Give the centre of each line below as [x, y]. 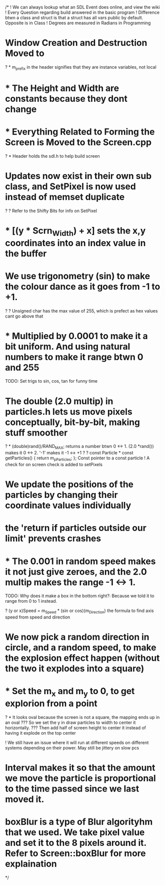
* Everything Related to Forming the [80, 132]
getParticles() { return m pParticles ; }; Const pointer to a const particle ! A [78, 458]
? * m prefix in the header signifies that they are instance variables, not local [81, 67]
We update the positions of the [69, 485]
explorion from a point [51, 704]
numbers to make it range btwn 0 [74, 357]
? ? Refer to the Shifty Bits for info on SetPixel [51, 211]
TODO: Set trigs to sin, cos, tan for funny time [51, 381]
